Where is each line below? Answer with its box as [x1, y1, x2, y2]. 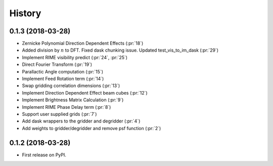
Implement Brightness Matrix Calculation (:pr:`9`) [22, 97, 124, 103]
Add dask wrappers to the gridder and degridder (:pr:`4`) [22, 118, 141, 124]
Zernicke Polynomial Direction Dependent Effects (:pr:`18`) [22, 40, 144, 47]
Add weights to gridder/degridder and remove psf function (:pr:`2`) [22, 125, 161, 131]
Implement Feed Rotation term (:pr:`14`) [22, 76, 104, 82]
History [9, 8, 41, 19]
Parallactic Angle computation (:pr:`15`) [22, 68, 104, 74]
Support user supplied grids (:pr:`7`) [22, 111, 97, 117]
